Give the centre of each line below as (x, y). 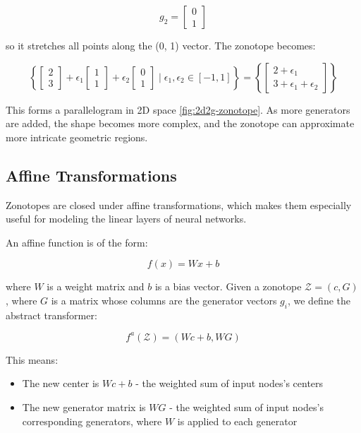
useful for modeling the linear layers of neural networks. (126, 219)
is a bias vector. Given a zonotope (228, 286)
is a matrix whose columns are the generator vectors (164, 300)
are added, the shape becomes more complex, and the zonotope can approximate (180, 123)
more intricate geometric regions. (77, 137)
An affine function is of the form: (77, 242)
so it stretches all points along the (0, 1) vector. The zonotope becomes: (161, 45)
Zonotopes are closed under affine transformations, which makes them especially (179, 204)
